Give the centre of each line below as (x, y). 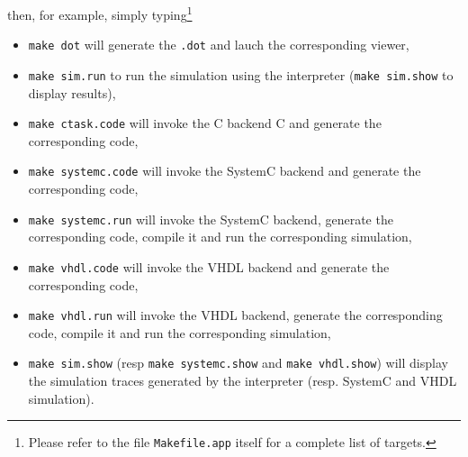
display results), (72, 92)
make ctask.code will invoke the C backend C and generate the (205, 123)
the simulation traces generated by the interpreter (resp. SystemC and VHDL (243, 381)
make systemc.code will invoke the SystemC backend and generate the (225, 171)
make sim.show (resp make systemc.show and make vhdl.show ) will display (238, 363)
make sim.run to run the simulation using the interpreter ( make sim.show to (241, 74)
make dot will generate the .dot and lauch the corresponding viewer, (219, 45)
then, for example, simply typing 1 (100, 13)
